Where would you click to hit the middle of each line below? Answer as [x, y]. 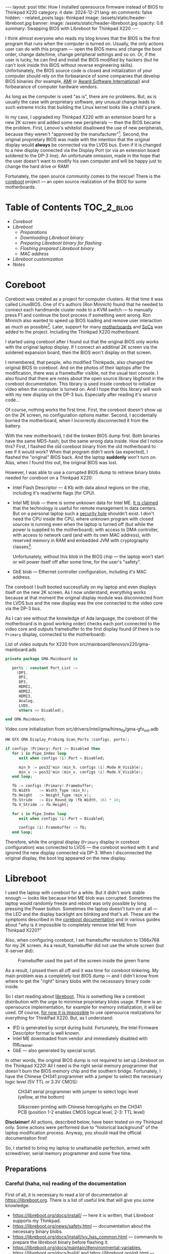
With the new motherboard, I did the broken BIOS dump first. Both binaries [82, 436]
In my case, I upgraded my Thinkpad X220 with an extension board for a [80, 117]
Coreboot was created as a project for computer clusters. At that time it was [84, 299]
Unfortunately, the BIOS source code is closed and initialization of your [79, 70]
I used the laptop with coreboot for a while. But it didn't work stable [75, 893]
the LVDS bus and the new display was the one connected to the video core [84, 603]
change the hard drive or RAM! [37, 166]
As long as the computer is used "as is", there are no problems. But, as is [81, 96]
